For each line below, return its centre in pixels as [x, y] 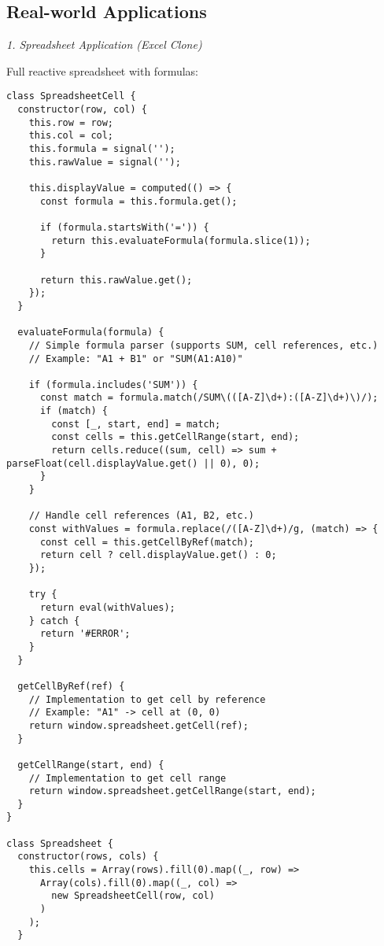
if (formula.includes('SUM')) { [113, 384]
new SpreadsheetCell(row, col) [133, 896]
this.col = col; [71, 136]
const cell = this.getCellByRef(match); [147, 542]
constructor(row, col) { [82, 110]
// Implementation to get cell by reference [147, 699]
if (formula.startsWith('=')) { [124, 227]
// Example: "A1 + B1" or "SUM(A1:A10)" [136, 358]
